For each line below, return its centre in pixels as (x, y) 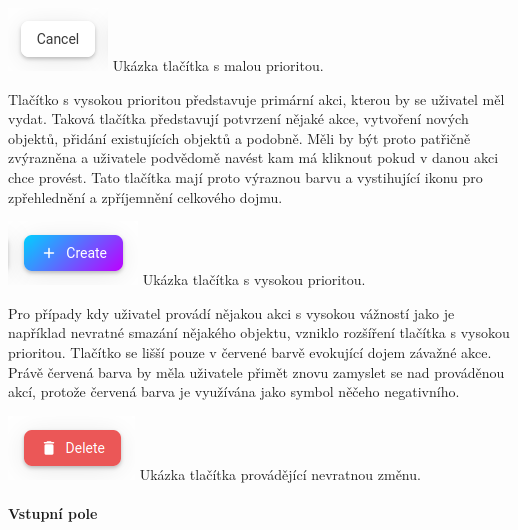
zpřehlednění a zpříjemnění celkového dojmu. (145, 196)
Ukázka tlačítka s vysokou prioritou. (254, 279)
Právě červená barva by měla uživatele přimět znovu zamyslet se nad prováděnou (256, 371)
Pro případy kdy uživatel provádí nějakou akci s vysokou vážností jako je (231, 312)
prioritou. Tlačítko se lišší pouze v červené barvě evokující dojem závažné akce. (250, 351)
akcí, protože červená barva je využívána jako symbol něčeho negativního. (234, 391)
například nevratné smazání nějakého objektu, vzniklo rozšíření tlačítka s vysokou (259, 332)
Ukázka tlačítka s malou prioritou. (218, 65)
